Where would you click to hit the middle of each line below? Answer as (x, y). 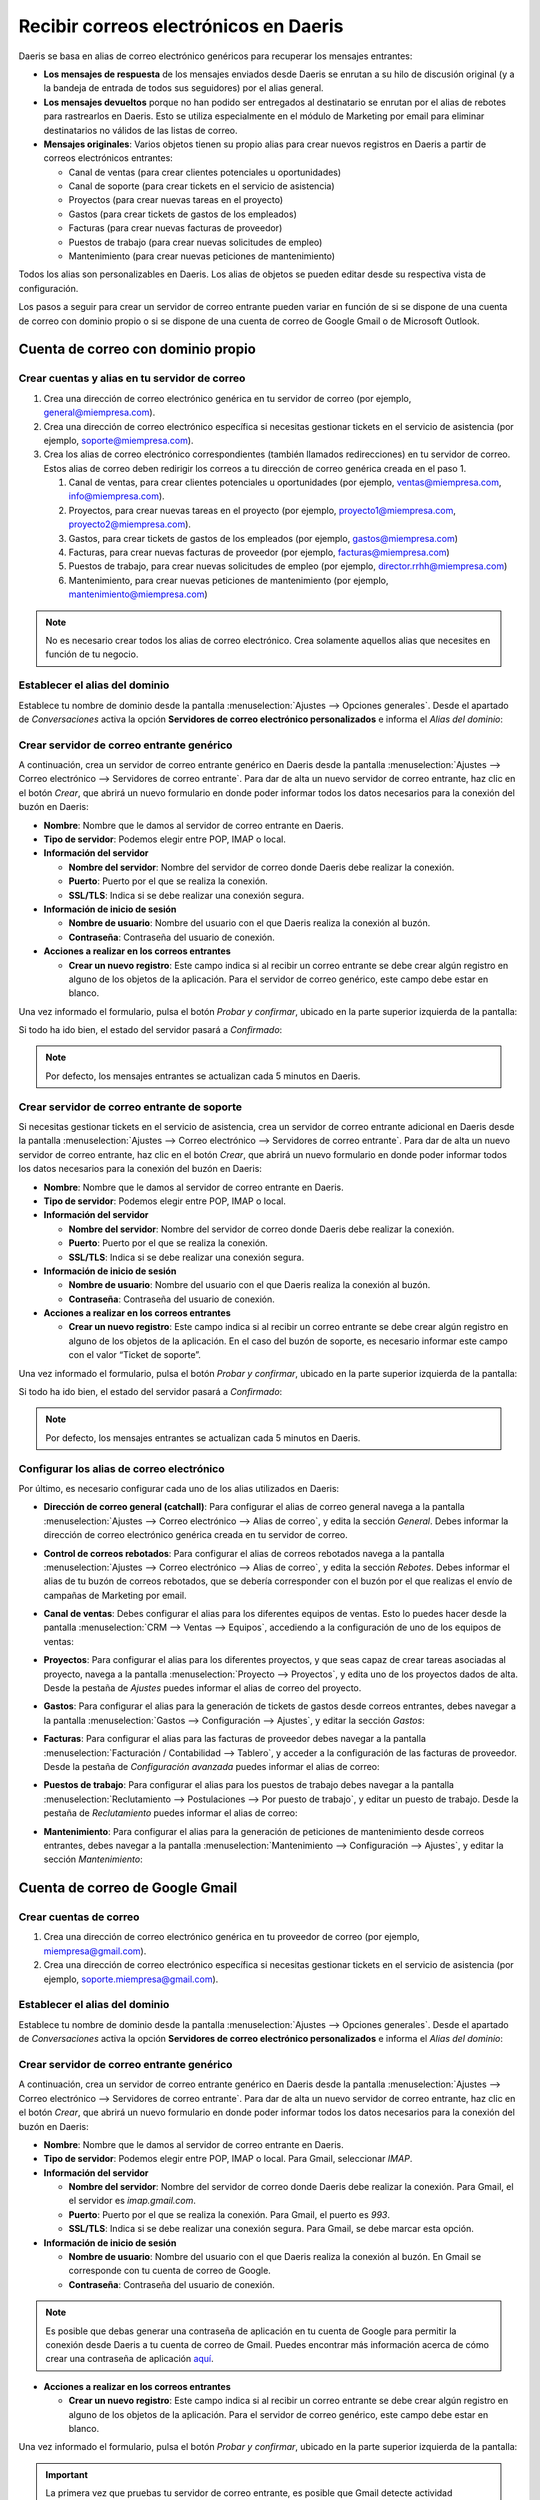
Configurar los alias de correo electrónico (121, 1468)
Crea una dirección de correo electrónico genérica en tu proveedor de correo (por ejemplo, (231, 1937)
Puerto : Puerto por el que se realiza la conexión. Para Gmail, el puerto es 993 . (229, 2214)
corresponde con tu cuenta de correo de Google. (170, 2271)
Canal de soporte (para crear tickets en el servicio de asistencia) (201, 186)
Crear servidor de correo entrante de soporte (130, 1107)
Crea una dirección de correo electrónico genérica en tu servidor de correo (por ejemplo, (227, 398)
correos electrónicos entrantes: (108, 158)
